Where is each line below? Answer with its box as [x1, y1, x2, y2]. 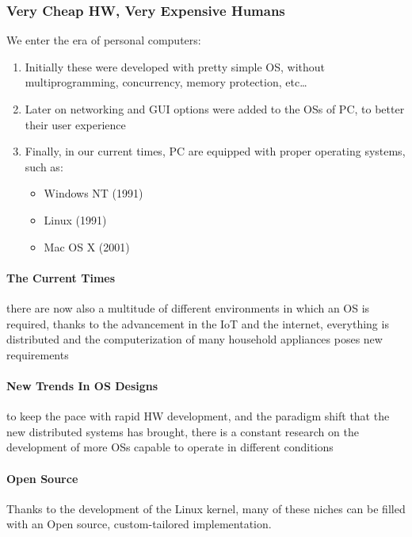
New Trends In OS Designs [6, 377, 158, 393]
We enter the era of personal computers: [6, 32, 201, 48]
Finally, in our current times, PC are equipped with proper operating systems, [25, 143, 406, 159]
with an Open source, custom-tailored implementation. [6, 516, 272, 532]
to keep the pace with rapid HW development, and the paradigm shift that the [6, 408, 390, 424]
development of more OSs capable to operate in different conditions [6, 439, 334, 455]
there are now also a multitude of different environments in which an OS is [6, 299, 370, 316]
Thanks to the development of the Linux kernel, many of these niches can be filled [6, 500, 406, 516]
